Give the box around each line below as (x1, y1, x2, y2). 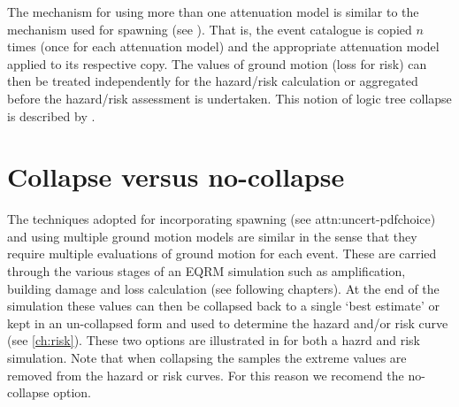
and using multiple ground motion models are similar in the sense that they (7, 227, 417, 245)
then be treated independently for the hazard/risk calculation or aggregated (7, 72, 418, 90)
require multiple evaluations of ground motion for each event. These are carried (7, 244, 437, 263)
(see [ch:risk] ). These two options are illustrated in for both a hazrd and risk (7, 331, 420, 349)
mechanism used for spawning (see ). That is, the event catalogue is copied (7, 19, 412, 38)
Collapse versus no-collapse (7, 158, 345, 195)
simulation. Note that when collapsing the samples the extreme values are (7, 349, 407, 367)
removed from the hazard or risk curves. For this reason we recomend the (7, 365, 404, 384)
